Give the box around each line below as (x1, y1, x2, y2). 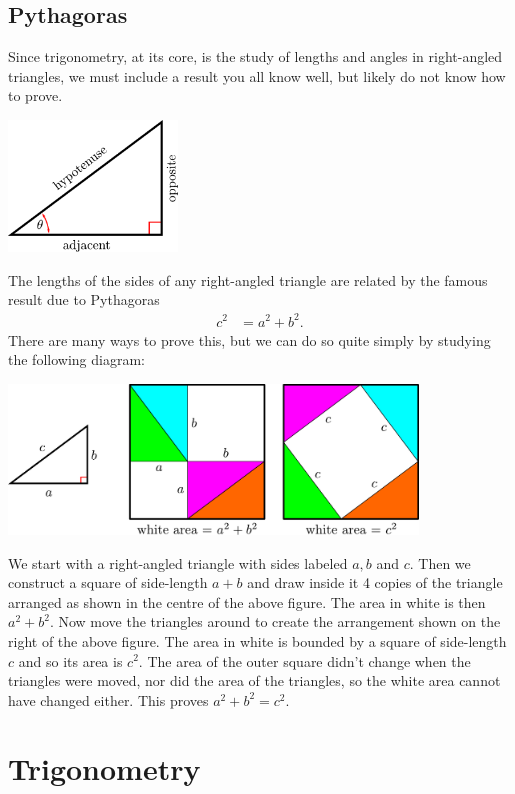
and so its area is (18, 650, 123, 671)
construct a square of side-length (8, 572, 208, 593)
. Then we (409, 552, 471, 573)
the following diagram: (8, 349, 145, 370)
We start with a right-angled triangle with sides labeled (8, 552, 348, 573)
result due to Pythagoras (8, 289, 160, 310)
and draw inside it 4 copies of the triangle (247, 572, 503, 593)
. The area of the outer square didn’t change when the (138, 650, 471, 671)
